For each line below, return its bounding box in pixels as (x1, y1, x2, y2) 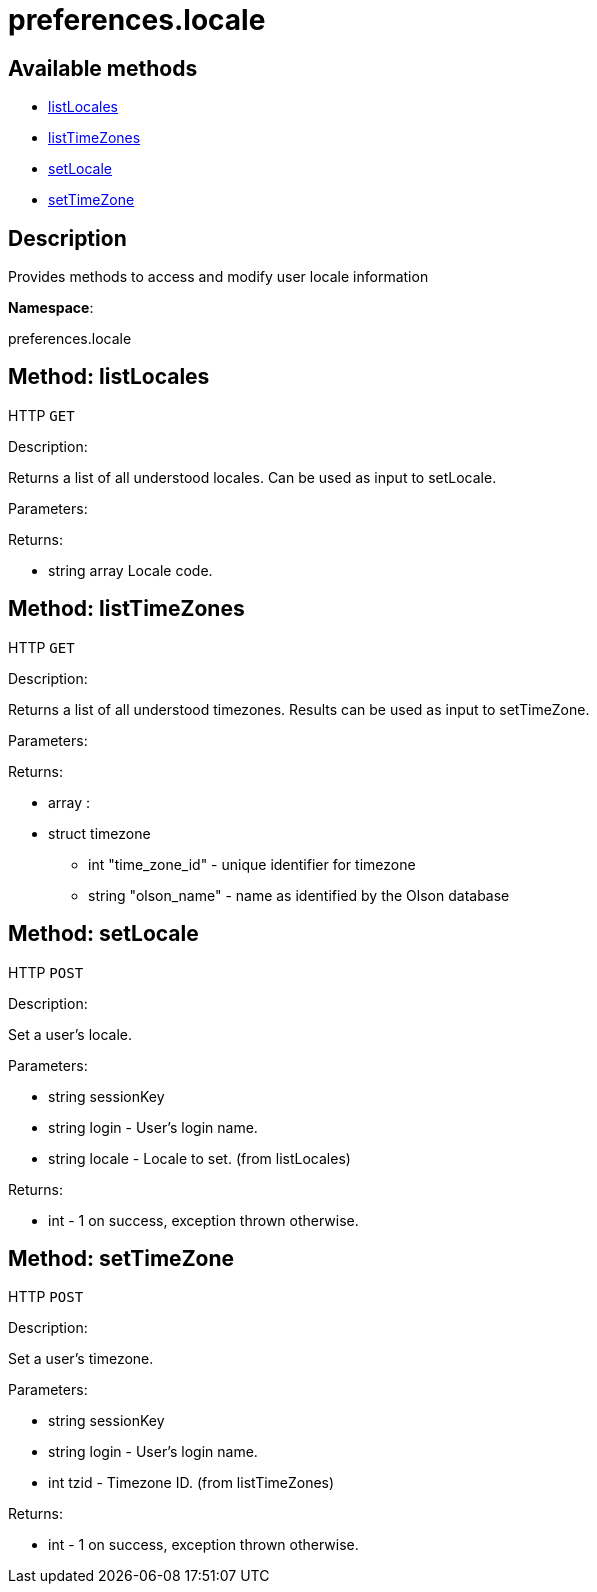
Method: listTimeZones (8, 596, 245, 622)
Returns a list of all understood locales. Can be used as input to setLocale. (8, 468, 497, 486)
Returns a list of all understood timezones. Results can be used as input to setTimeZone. (8, 700, 590, 718)
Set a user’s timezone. (8, 1350, 154, 1368)
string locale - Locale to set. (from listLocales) (48, 1149, 351, 1167)
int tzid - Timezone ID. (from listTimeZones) (48, 1474, 335, 1492)
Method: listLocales (8, 364, 210, 390)
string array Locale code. (48, 561, 213, 579)
